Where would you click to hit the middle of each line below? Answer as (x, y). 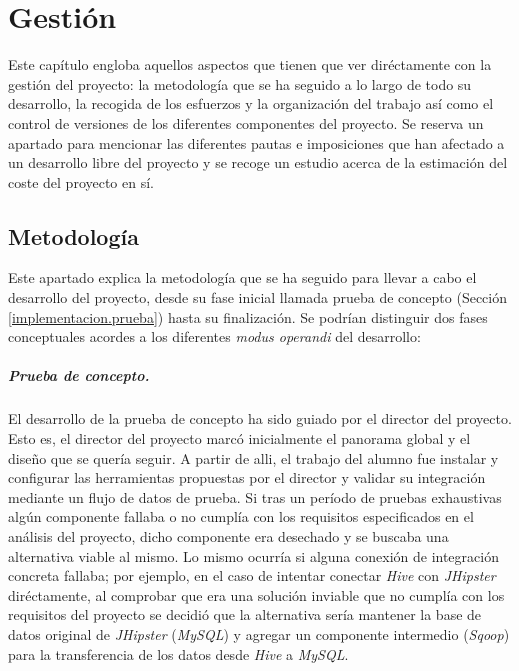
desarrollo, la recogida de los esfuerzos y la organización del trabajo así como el (251, 103)
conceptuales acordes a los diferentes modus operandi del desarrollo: (214, 336)
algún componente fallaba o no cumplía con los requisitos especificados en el (241, 516)
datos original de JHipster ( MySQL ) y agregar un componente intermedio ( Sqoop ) (259, 633)
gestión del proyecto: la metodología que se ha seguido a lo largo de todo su (240, 83)
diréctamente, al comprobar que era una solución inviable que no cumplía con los (256, 594)
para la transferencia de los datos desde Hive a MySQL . (178, 653)
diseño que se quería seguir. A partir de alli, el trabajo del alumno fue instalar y (253, 457)
